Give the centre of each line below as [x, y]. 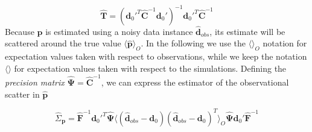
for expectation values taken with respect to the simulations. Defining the [150, 68]
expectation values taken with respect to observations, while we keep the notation [156, 56]
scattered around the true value [63, 43]
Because [20, 31]
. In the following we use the [193, 43]
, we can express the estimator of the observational [195, 82]
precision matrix [35, 82]
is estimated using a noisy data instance [119, 31]
